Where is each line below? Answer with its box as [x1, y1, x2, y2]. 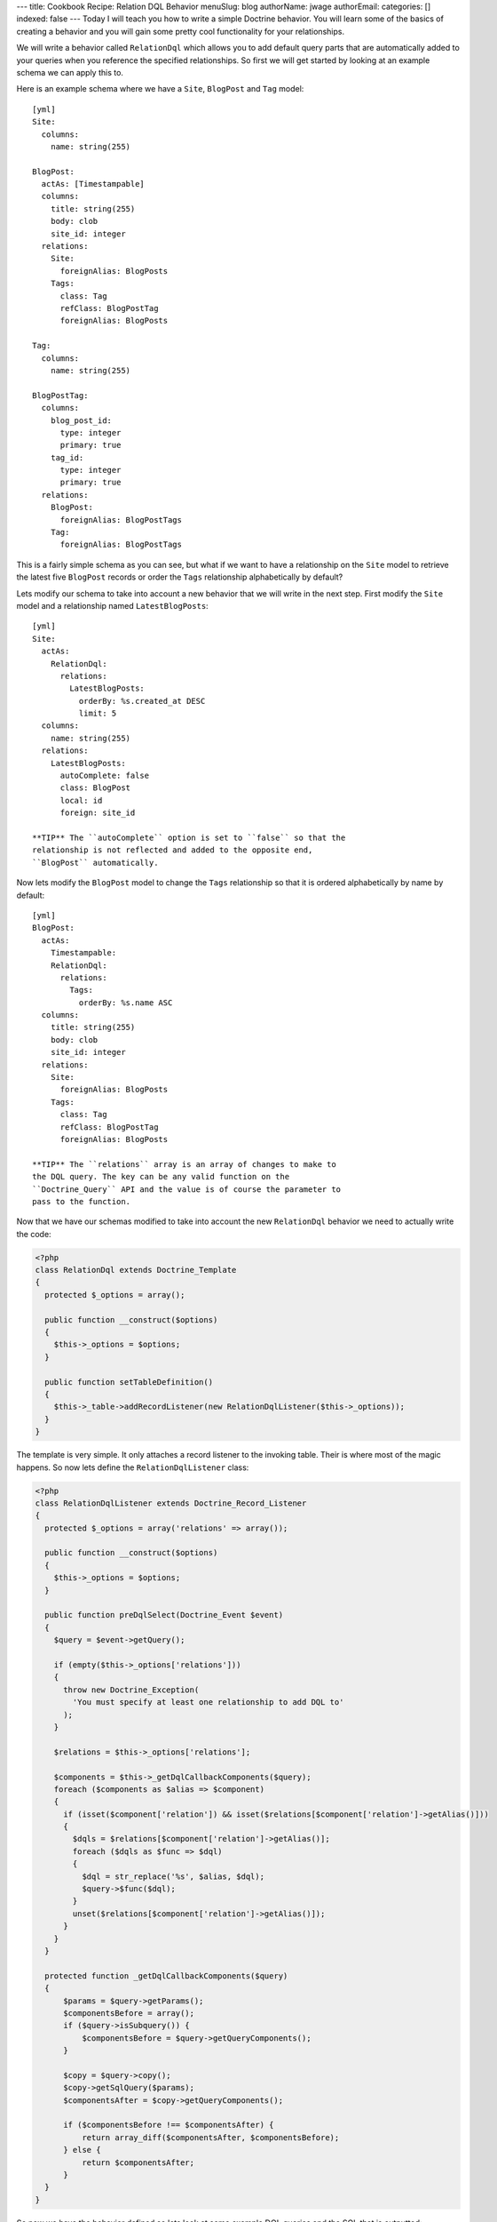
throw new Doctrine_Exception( [63, 1684, 200, 1695]
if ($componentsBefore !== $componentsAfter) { [63, 2120, 274, 2130]
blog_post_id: [50, 415, 113, 426]
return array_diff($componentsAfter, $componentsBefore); [81, 2132, 340, 2142]
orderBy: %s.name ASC [78, 997, 173, 1008]
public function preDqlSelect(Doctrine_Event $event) [44, 1610, 284, 1620]
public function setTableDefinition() [44, 1377, 213, 1387]
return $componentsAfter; [81, 2157, 195, 2168]
